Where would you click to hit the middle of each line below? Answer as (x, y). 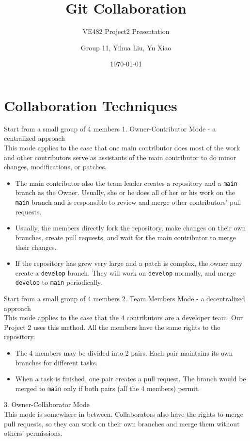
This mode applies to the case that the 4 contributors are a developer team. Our (124, 318)
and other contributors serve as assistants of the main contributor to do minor (120, 157)
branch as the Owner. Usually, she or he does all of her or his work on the (125, 192)
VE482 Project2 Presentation (126, 31)
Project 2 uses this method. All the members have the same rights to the (112, 327)
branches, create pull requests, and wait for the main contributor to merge (125, 237)
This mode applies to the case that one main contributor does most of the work (122, 148)
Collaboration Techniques (91, 105)
